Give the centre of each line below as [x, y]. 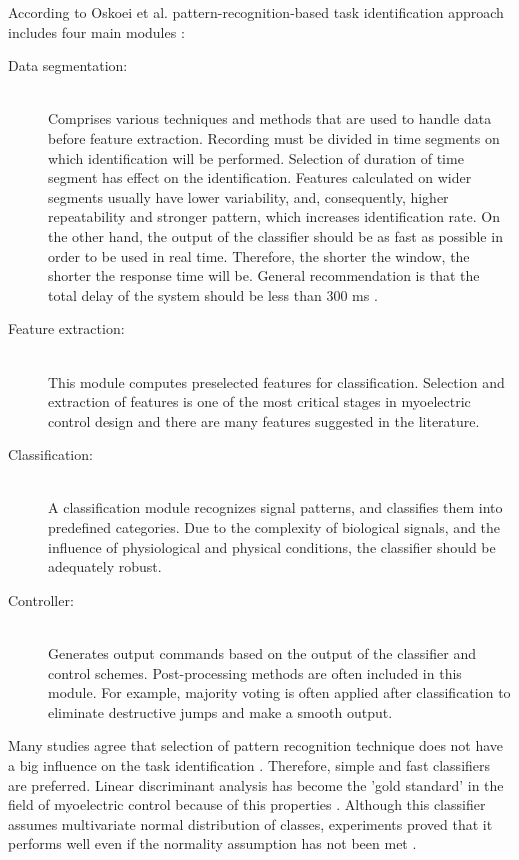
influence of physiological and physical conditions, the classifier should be [272, 546]
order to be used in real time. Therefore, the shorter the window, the [259, 255]
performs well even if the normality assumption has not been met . [212, 843]
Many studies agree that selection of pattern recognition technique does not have [256, 745]
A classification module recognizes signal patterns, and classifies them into [275, 507]
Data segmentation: [68, 65]
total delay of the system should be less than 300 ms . [213, 294]
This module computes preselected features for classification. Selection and [276, 381]
